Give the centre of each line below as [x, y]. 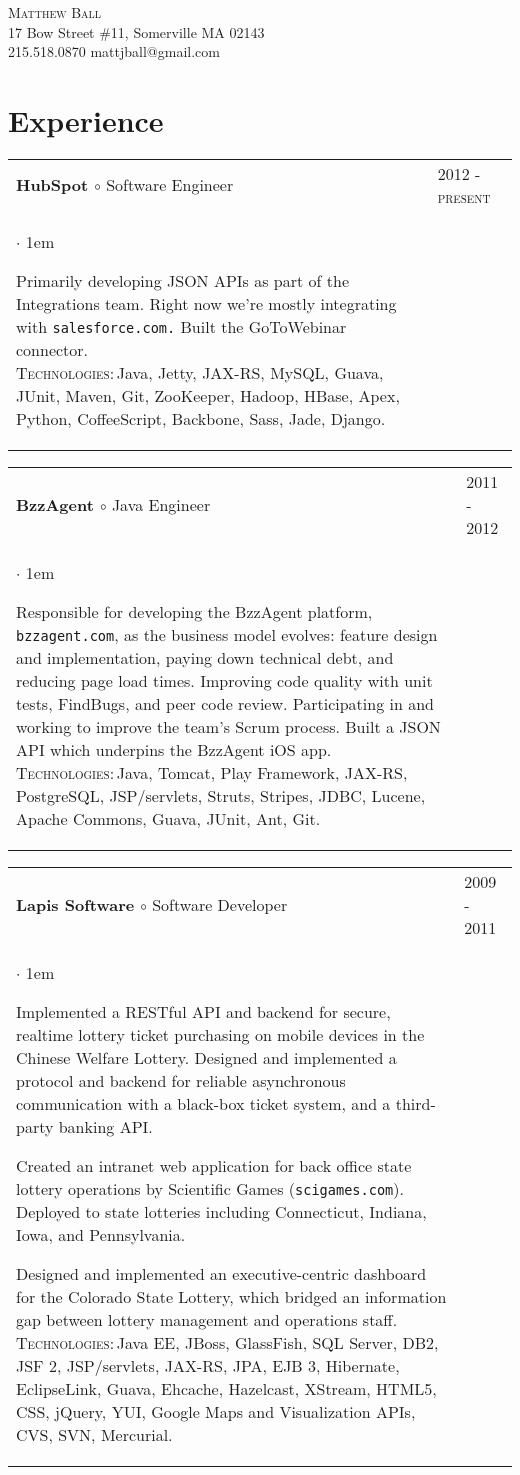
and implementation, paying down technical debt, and [205, 657]
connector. [52, 349]
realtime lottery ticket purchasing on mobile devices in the [220, 1034]
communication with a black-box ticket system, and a [203, 1103]
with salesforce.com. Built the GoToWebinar [181, 326]
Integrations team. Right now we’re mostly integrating [206, 303]
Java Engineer [161, 504]
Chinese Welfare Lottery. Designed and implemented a [206, 1057]
